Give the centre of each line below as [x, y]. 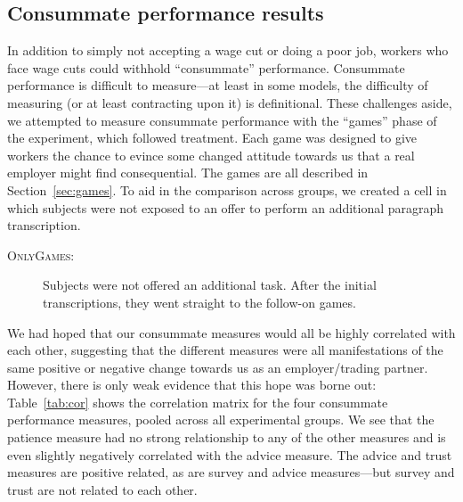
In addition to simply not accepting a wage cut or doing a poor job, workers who [228, 50]
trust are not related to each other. [102, 489]
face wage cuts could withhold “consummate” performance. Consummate [206, 67]
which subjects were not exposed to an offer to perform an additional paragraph [226, 207]
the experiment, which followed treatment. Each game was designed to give [212, 138]
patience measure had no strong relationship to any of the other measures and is [227, 437]
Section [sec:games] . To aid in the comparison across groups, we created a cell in [227, 189]
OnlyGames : [41, 255]
